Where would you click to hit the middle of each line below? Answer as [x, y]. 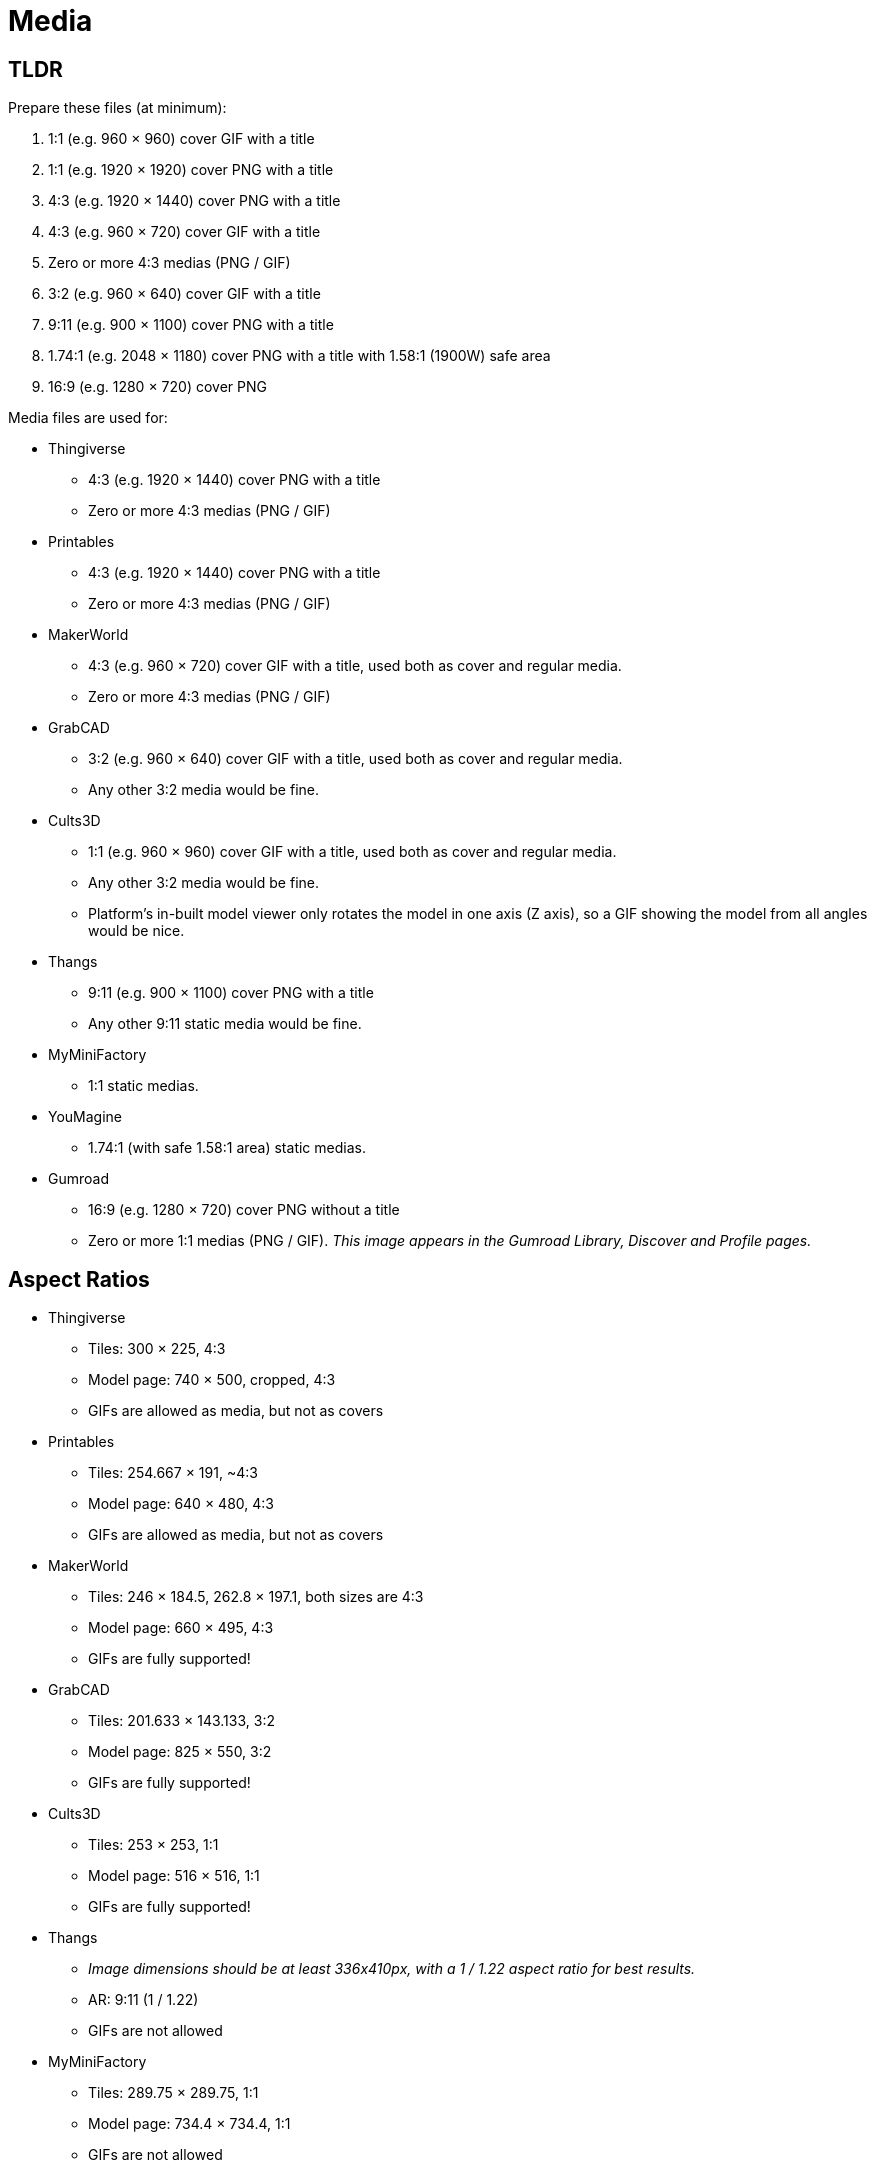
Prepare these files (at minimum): [117, 108]
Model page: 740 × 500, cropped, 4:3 [212, 1380]
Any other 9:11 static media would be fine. [225, 1024]
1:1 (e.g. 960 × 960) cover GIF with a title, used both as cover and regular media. [352, 852]
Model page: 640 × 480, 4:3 [181, 1504]
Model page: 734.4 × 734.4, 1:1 [189, 2124]
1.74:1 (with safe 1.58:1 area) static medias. [227, 1148]
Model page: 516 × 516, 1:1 [174, 1876]
